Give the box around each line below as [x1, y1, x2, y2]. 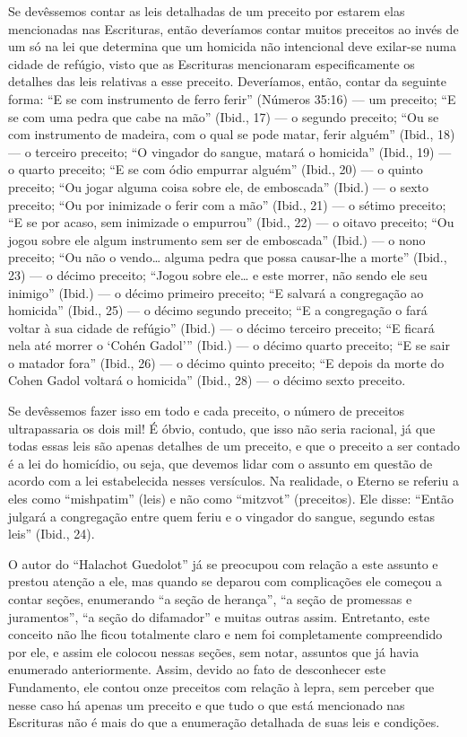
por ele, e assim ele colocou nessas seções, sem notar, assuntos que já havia [8, 642, 419, 661]
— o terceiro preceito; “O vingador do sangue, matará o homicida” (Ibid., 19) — [8, 142, 452, 161]
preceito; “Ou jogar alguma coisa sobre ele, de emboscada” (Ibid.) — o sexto [8, 177, 428, 196]
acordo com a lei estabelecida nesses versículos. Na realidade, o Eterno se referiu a [8, 471, 459, 490]
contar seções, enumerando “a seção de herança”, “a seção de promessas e [8, 590, 412, 608]
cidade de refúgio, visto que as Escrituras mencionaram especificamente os [8, 54, 415, 73]
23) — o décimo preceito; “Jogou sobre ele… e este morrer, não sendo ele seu [8, 265, 428, 284]
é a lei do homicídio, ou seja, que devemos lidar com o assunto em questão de [8, 453, 433, 472]
